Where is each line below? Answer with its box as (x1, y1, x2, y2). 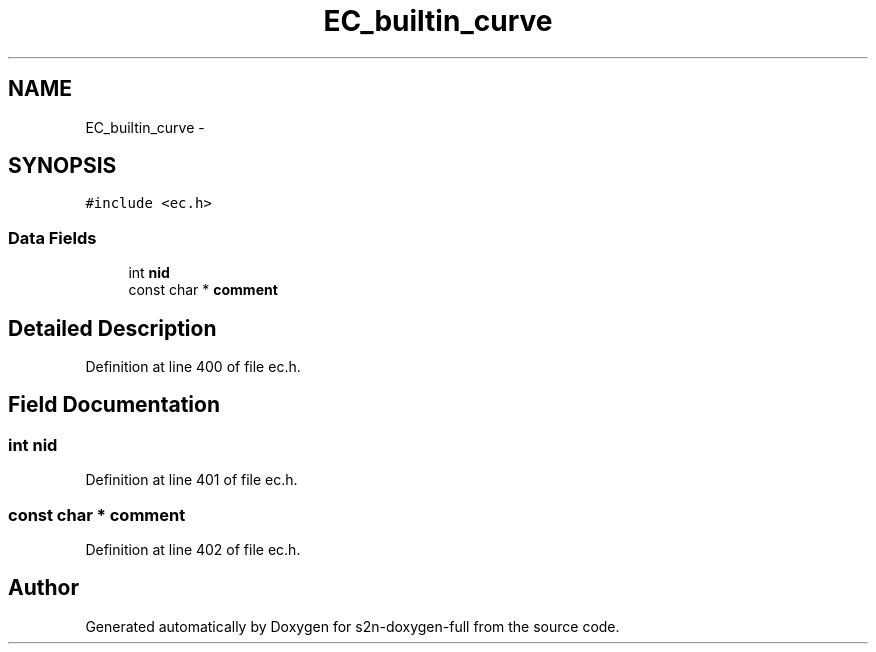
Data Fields (8, 227, 97, 248)
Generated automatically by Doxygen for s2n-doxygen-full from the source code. (85, 617, 620, 635)
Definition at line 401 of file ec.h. (85, 471, 298, 489)
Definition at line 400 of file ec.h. (85, 358, 301, 376)
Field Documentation (8, 392, 220, 418)
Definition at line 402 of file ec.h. (85, 541, 301, 558)
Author (8, 575, 79, 601)
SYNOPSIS (8, 153, 117, 179)
